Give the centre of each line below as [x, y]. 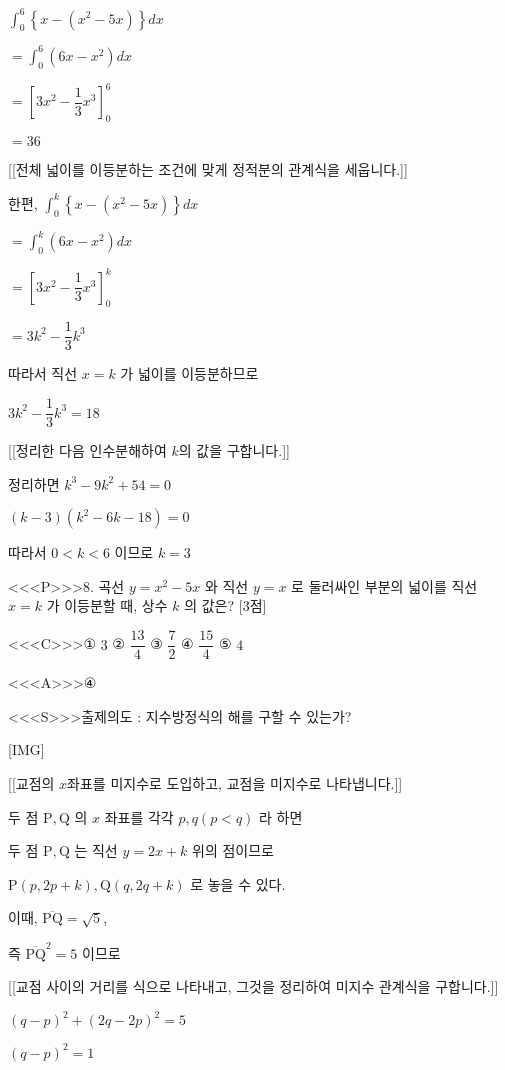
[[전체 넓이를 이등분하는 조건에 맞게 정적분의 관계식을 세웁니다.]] [208, 168]
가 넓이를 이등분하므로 [189, 373]
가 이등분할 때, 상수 [107, 605]
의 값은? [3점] [225, 605]
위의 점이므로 [233, 850]
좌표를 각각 [139, 816]
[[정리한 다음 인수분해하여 [87, 450]
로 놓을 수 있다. [238, 883]
